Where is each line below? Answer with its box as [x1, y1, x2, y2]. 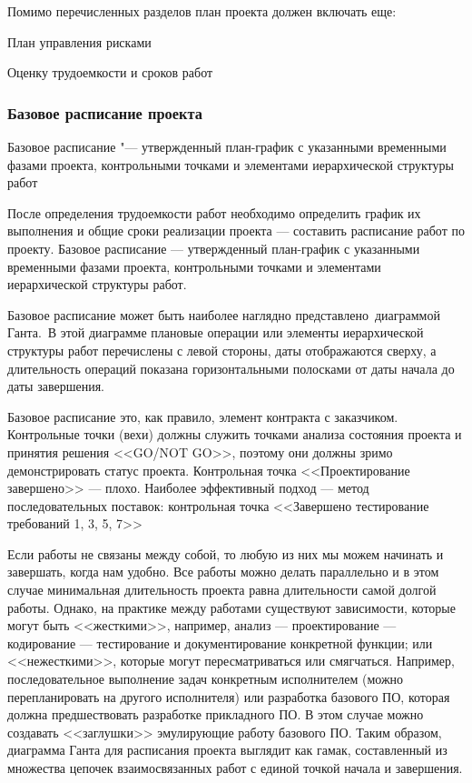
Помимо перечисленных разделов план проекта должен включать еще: [7, 2, 397, 20]
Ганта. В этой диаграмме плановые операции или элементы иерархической [7, 323, 424, 342]
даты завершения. [7, 376, 104, 396]
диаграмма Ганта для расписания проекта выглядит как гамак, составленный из [7, 740, 447, 759]
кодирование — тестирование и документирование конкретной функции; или [7, 633, 433, 652]
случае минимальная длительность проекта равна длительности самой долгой [7, 580, 437, 599]
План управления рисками [7, 32, 152, 51]
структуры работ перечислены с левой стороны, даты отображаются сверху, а [7, 340, 437, 359]
